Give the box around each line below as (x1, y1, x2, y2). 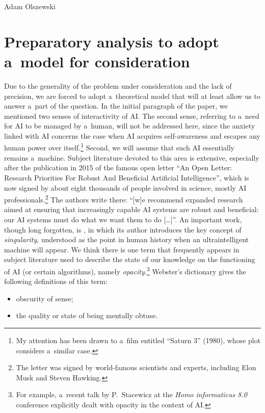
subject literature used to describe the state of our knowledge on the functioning (4, 254, 255, 265)
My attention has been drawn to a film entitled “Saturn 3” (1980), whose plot (16, 334, 261, 345)
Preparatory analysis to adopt (4, 31, 219, 51)
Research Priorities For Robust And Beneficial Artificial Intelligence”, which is (4, 172, 249, 183)
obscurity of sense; (16, 293, 73, 303)
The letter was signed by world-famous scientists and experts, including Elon (16, 362, 256, 373)
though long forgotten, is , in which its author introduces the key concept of (4, 224, 242, 235)
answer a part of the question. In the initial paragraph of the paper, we (4, 100, 228, 111)
